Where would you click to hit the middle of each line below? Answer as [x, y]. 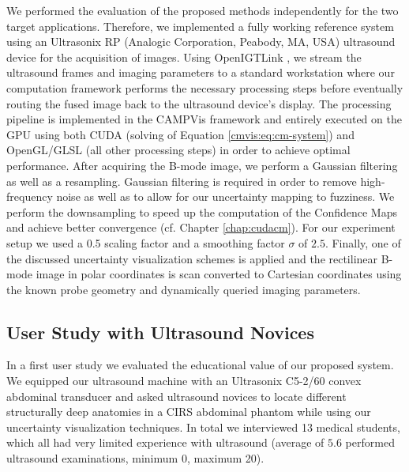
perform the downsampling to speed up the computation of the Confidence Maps [202, 211]
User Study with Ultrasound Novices [160, 332]
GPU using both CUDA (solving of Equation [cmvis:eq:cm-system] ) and [180, 134]
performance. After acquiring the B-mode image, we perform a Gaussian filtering [202, 165]
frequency [30, 196]
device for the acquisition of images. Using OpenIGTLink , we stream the [184, 57]
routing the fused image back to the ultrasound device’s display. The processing [199, 103]
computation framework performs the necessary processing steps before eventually [205, 87]
